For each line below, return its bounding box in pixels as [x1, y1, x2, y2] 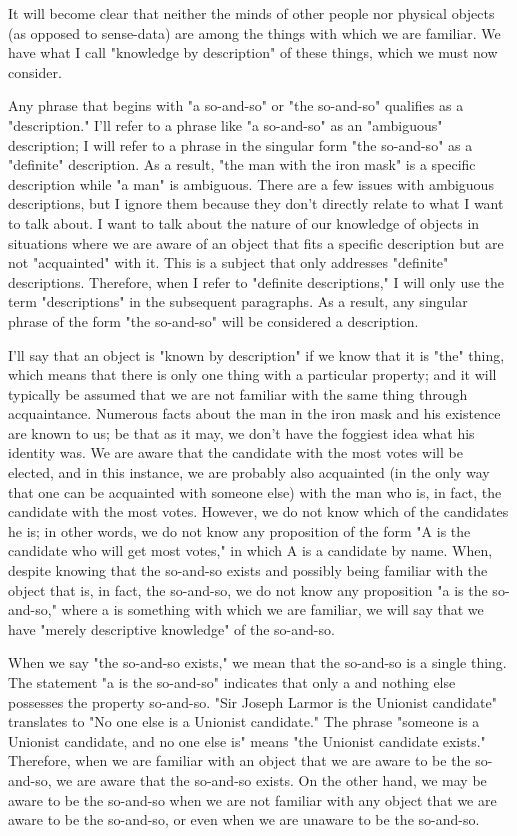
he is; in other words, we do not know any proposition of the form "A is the [8, 520, 471, 541]
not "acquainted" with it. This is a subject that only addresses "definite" [8, 252, 449, 273]
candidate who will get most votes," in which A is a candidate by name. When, [8, 540, 493, 561]
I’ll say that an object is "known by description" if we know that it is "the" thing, [8, 344, 505, 365]
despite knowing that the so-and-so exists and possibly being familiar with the [8, 560, 488, 581]
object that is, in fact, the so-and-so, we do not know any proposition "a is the [8, 579, 488, 600]
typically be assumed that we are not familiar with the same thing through [8, 383, 468, 404]
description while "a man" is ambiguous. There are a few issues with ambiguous [8, 173, 494, 194]
